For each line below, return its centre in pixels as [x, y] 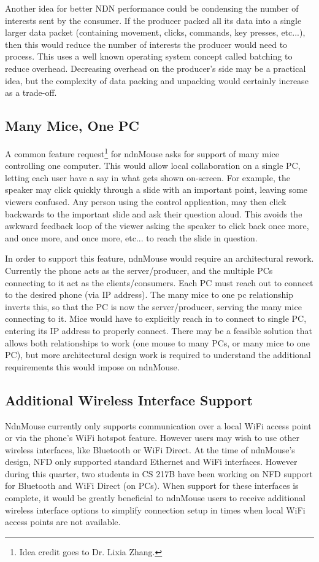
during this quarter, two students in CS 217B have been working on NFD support [159, 473]
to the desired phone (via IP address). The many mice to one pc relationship [149, 295]
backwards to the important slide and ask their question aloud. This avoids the [154, 213]
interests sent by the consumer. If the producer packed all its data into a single [153, 20]
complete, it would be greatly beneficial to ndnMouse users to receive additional [155, 498]
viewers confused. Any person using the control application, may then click [146, 201]
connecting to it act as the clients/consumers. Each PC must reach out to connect [159, 282]
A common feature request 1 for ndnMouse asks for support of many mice [142, 152]
